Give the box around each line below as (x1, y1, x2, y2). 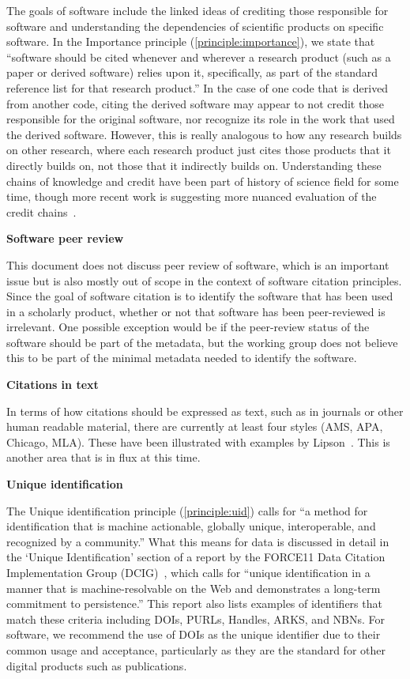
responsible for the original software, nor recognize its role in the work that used (6, 111, 395, 127)
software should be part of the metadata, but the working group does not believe (6, 334, 398, 350)
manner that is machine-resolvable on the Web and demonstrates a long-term (6, 579, 381, 596)
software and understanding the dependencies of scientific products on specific (6, 17, 384, 34)
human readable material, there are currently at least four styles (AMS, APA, (6, 418, 383, 435)
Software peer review (6, 230, 124, 247)
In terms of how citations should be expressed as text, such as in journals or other (6, 402, 404, 419)
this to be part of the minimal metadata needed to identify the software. (6, 349, 357, 366)
